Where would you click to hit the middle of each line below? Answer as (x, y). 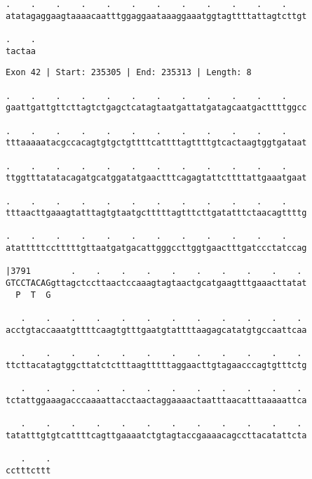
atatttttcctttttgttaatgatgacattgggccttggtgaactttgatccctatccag (156, 248)
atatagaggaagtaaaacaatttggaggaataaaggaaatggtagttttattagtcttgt (156, 16)
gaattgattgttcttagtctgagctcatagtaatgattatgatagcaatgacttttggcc (156, 108)
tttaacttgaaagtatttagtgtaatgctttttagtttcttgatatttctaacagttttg (156, 213)
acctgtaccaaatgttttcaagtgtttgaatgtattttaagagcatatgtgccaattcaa (156, 330)
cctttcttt (28, 470)
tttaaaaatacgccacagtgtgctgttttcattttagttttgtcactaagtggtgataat (156, 143)
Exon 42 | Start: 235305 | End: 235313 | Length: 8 (129, 73)
